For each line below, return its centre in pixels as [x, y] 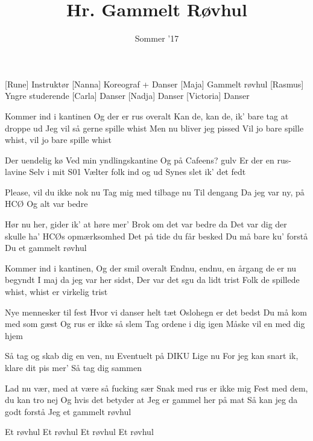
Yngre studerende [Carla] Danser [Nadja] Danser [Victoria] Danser [127, 96]
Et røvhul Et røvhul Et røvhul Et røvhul [79, 432]
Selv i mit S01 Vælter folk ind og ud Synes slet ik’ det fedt [138, 172]
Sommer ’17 [157, 38]
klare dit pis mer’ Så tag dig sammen [73, 367]
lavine [16, 172]
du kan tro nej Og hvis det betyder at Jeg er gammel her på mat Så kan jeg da [151, 400]
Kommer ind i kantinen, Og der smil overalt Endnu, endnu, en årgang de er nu [151, 268]
